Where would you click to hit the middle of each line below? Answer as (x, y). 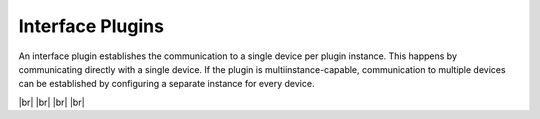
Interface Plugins (91, 26)
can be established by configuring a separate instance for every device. (166, 84)
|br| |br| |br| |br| (51, 102)
